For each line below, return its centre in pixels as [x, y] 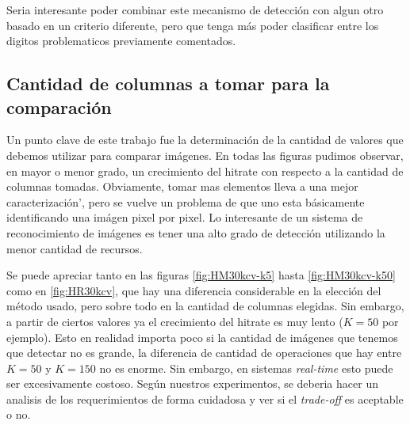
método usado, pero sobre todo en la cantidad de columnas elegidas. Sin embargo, [205, 306]
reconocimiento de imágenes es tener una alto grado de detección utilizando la [196, 232]
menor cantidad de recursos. [75, 248]
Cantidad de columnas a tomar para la [168, 83]
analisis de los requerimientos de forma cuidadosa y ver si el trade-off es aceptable [205, 398]
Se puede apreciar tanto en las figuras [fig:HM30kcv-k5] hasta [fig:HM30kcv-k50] [201, 275]
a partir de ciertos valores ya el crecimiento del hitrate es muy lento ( [175, 321]
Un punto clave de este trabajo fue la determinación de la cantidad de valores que [205, 140]
